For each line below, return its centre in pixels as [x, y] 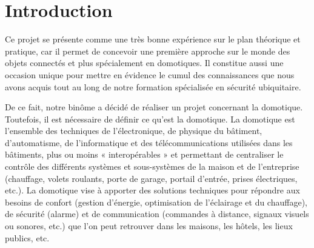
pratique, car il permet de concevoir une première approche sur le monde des [148, 51]
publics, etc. [27, 237]
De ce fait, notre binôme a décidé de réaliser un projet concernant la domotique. [154, 107]
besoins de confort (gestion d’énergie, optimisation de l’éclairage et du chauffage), [156, 202]
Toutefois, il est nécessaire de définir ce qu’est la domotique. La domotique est [150, 119]
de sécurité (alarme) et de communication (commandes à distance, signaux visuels [157, 214]
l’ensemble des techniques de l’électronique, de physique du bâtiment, [134, 131]
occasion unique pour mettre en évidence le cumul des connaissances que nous [150, 74]
